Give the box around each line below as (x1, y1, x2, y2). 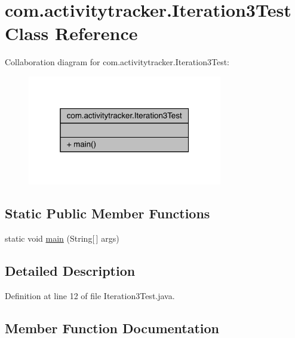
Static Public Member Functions (5, 204, 210, 223)
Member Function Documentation (5, 318, 220, 337)
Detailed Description (5, 261, 136, 279)
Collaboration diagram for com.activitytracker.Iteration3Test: (5, 56, 230, 68)
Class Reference (5, 21, 138, 45)
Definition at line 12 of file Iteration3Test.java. (5, 289, 175, 302)
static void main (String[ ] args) (5, 232, 119, 244)
